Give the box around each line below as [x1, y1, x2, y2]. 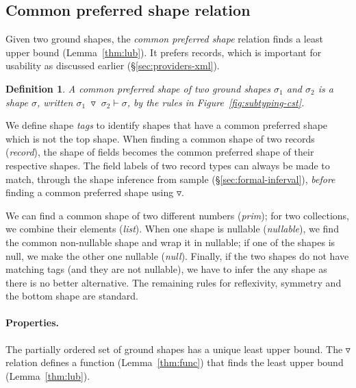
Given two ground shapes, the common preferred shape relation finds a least [5, 32, 323, 46]
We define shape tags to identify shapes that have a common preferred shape [5, 118, 328, 132]
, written [36, 95, 73, 109]
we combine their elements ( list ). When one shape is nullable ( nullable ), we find [5, 221, 339, 236]
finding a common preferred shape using [5, 185, 174, 199]
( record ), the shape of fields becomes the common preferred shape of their [5, 145, 314, 159]
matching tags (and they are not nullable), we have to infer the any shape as [5, 262, 327, 276]
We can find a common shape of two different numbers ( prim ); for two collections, [5, 208, 350, 222]
